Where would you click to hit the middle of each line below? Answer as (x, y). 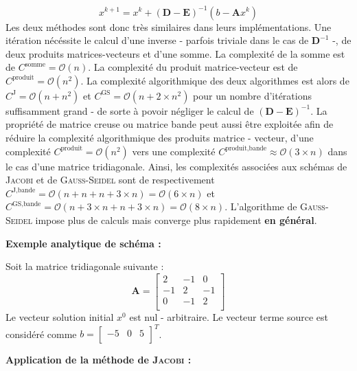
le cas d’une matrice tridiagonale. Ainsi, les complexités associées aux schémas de (176, 166)
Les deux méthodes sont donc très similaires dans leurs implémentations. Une (169, 26)
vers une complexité (174, 151)
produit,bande (246, 149)
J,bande (24, 191)
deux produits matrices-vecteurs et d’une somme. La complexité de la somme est (175, 53)
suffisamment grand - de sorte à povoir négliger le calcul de (130, 110)
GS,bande (27, 204)
